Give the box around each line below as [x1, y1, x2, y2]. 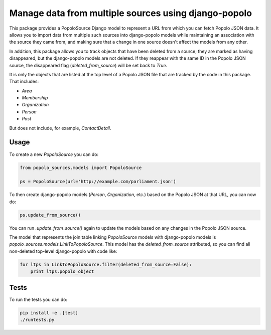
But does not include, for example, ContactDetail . [9, 125, 111, 131]
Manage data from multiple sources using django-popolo [9, 8, 252, 19]
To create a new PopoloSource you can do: [9, 151, 99, 157]
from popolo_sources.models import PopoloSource [20, 164, 142, 171]
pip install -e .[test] [20, 310, 79, 315]
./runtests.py [20, 317, 55, 323]
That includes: [9, 78, 39, 85]
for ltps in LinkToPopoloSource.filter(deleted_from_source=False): [20, 261, 192, 267]
